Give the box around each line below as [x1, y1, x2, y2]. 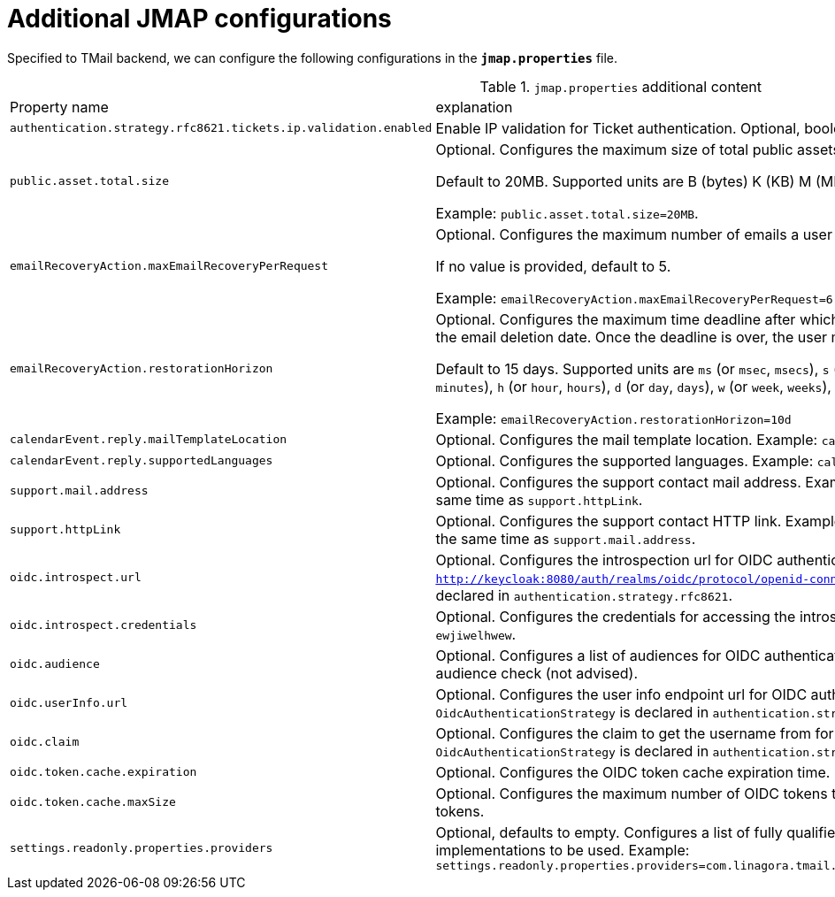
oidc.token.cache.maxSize [10, 795, 176, 809]
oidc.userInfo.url [10, 696, 128, 710]
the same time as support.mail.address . [435, 529, 696, 548]
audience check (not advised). [435, 663, 639, 682]
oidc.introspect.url [10, 571, 142, 585]
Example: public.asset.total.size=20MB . [435, 203, 699, 222]
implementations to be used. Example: [435, 840, 690, 859]
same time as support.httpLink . [435, 490, 643, 509]
